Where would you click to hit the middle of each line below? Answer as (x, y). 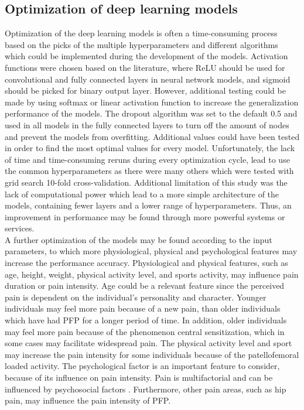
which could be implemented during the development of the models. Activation (146, 56)
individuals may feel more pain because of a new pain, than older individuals (143, 308)
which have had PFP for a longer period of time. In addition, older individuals (146, 320)
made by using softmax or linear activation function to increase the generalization (152, 102)
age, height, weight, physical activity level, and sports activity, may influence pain (152, 274)
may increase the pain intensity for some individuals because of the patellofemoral (152, 354)
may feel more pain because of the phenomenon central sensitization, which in (145, 331)
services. (20, 228)
